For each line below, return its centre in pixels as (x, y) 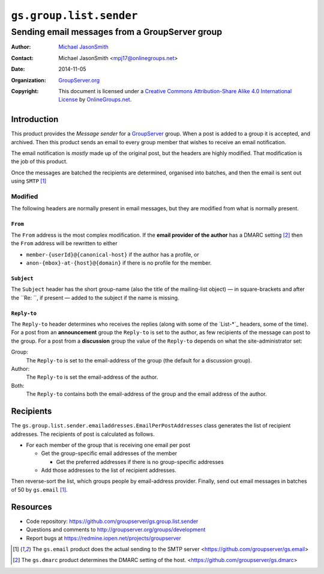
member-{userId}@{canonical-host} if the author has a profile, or (112, 254)
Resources (31, 507)
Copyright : (25, 91)
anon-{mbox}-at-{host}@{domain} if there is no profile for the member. (119, 263)
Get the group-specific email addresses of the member (109, 453)
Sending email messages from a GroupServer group (117, 32)
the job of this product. (39, 162)
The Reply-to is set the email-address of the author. (92, 377)
